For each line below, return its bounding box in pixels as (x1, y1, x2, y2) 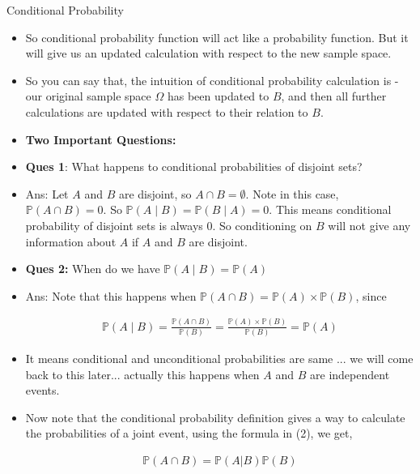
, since (355, 287, 387, 304)
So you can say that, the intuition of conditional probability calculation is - (25, 71, 399, 88)
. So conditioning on (212, 216, 312, 233)
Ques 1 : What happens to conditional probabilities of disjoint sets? (25, 158, 363, 175)
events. (25, 382, 60, 399)
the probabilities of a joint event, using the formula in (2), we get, (25, 425, 353, 442)
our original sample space (25, 88, 151, 105)
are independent (310, 365, 390, 382)
